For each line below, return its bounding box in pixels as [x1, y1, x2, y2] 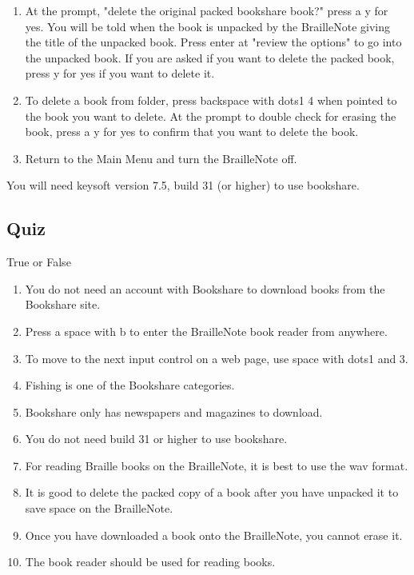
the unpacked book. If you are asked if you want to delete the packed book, [25, 49, 395, 66]
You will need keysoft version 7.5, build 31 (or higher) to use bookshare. [6, 177, 360, 194]
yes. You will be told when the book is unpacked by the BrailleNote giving [25, 18, 390, 34]
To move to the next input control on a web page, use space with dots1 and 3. [25, 349, 408, 366]
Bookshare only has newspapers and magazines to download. [25, 403, 323, 420]
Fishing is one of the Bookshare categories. [25, 377, 235, 393]
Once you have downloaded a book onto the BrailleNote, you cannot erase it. [25, 526, 403, 543]
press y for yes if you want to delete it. [25, 65, 215, 82]
